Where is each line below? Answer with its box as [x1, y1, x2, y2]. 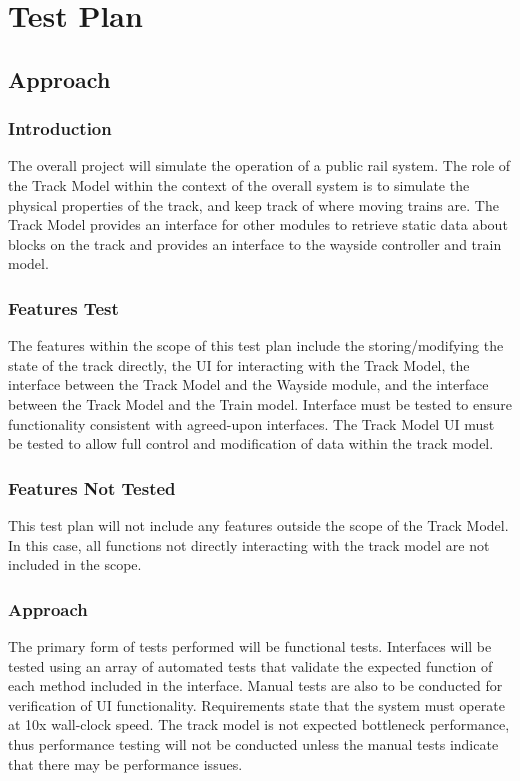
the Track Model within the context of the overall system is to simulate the [8, 174, 470, 195]
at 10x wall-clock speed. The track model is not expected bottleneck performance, [8, 714, 510, 735]
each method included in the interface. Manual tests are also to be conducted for [8, 675, 503, 696]
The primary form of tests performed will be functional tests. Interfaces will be [8, 635, 492, 656]
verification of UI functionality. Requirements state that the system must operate [8, 694, 505, 715]
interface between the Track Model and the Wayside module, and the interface [8, 374, 489, 395]
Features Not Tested [8, 475, 176, 500]
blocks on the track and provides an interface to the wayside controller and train [8, 233, 502, 254]
